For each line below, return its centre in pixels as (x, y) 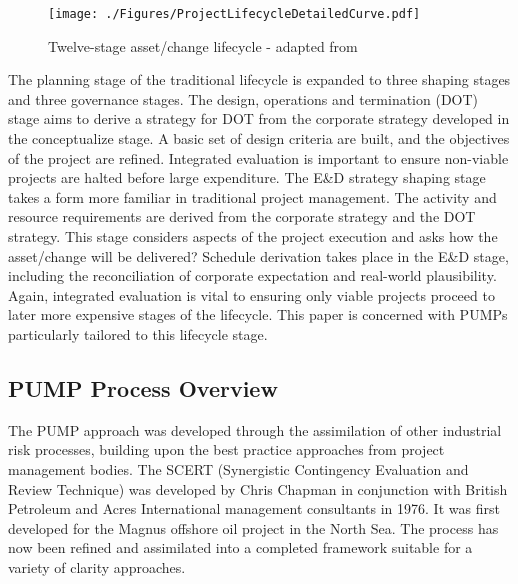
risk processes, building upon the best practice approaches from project (226, 449)
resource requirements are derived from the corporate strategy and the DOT (242, 216)
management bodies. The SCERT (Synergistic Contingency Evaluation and (238, 468)
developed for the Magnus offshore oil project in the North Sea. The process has (253, 527)
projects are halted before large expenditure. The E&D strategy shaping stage (247, 177)
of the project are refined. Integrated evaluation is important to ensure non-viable (258, 157)
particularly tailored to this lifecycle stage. (138, 333)
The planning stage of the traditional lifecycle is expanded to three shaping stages (259, 79)
